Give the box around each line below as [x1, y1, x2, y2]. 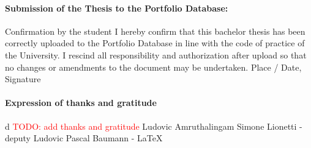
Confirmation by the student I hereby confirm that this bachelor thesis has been [5, 24, 305, 37]
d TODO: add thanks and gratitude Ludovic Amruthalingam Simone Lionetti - [5, 119, 302, 132]
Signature [5, 72, 41, 85]
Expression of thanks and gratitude [5, 96, 157, 109]
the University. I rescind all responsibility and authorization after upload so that [5, 48, 307, 61]
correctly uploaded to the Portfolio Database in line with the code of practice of [5, 37, 305, 49]
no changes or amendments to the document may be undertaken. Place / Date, [5, 60, 302, 73]
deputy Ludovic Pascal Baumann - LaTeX [5, 132, 163, 144]
